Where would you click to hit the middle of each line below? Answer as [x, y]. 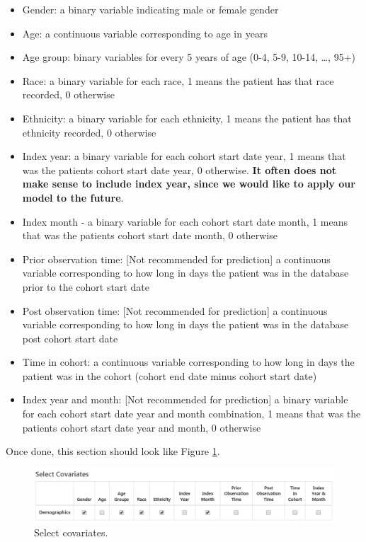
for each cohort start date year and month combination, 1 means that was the [191, 414]
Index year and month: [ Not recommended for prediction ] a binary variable [185, 399]
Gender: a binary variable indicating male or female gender [150, 9]
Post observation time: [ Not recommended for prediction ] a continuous [175, 310]
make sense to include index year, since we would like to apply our [189, 184]
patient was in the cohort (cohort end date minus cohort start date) [170, 375]
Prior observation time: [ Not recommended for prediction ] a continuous [176, 259]
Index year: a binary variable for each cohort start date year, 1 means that [184, 156]
